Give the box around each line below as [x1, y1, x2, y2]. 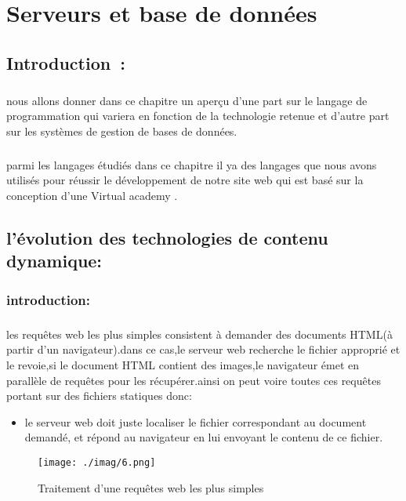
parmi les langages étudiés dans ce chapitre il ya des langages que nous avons [6, 156, 377, 172]
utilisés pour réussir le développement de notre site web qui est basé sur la [6, 172, 364, 188]
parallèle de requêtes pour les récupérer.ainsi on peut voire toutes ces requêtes [6, 372, 381, 388]
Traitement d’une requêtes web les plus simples [38, 479, 264, 496]
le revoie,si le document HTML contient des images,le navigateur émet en [6, 357, 359, 373]
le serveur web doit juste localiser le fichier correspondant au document [24, 413, 367, 430]
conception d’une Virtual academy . [6, 187, 178, 203]
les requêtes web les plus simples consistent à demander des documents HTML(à [6, 325, 393, 342]
